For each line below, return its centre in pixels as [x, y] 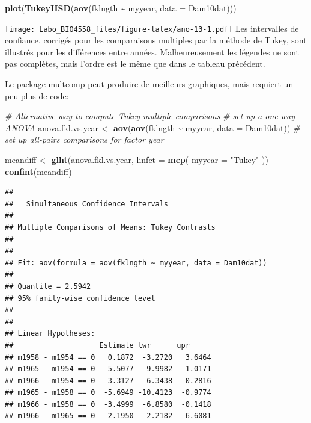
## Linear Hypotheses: [50, 334]
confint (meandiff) [38, 171]
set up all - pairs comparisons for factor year [84, 139]
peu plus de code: [37, 95]
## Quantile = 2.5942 [48, 286]
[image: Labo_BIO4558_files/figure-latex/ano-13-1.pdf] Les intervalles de [152, 28]
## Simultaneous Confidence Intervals [87, 204]
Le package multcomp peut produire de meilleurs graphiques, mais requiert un [149, 84]
